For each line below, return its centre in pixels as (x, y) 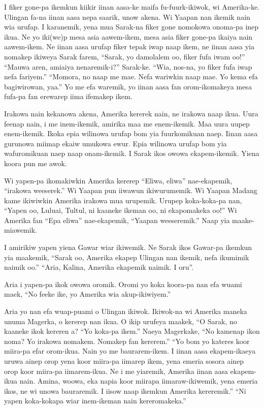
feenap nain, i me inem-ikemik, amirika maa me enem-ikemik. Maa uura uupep (127, 123)
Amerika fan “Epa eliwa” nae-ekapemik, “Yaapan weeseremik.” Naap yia (117, 220)
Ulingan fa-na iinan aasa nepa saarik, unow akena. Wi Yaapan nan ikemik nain (127, 17)
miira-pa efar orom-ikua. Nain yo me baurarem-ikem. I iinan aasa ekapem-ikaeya (130, 351)
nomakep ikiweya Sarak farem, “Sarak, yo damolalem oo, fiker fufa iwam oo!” (125, 56)
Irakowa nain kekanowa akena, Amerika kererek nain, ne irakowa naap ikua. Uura (131, 113)
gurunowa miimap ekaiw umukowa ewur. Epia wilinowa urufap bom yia (115, 143)
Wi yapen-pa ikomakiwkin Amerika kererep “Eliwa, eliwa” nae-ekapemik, (118, 180)
